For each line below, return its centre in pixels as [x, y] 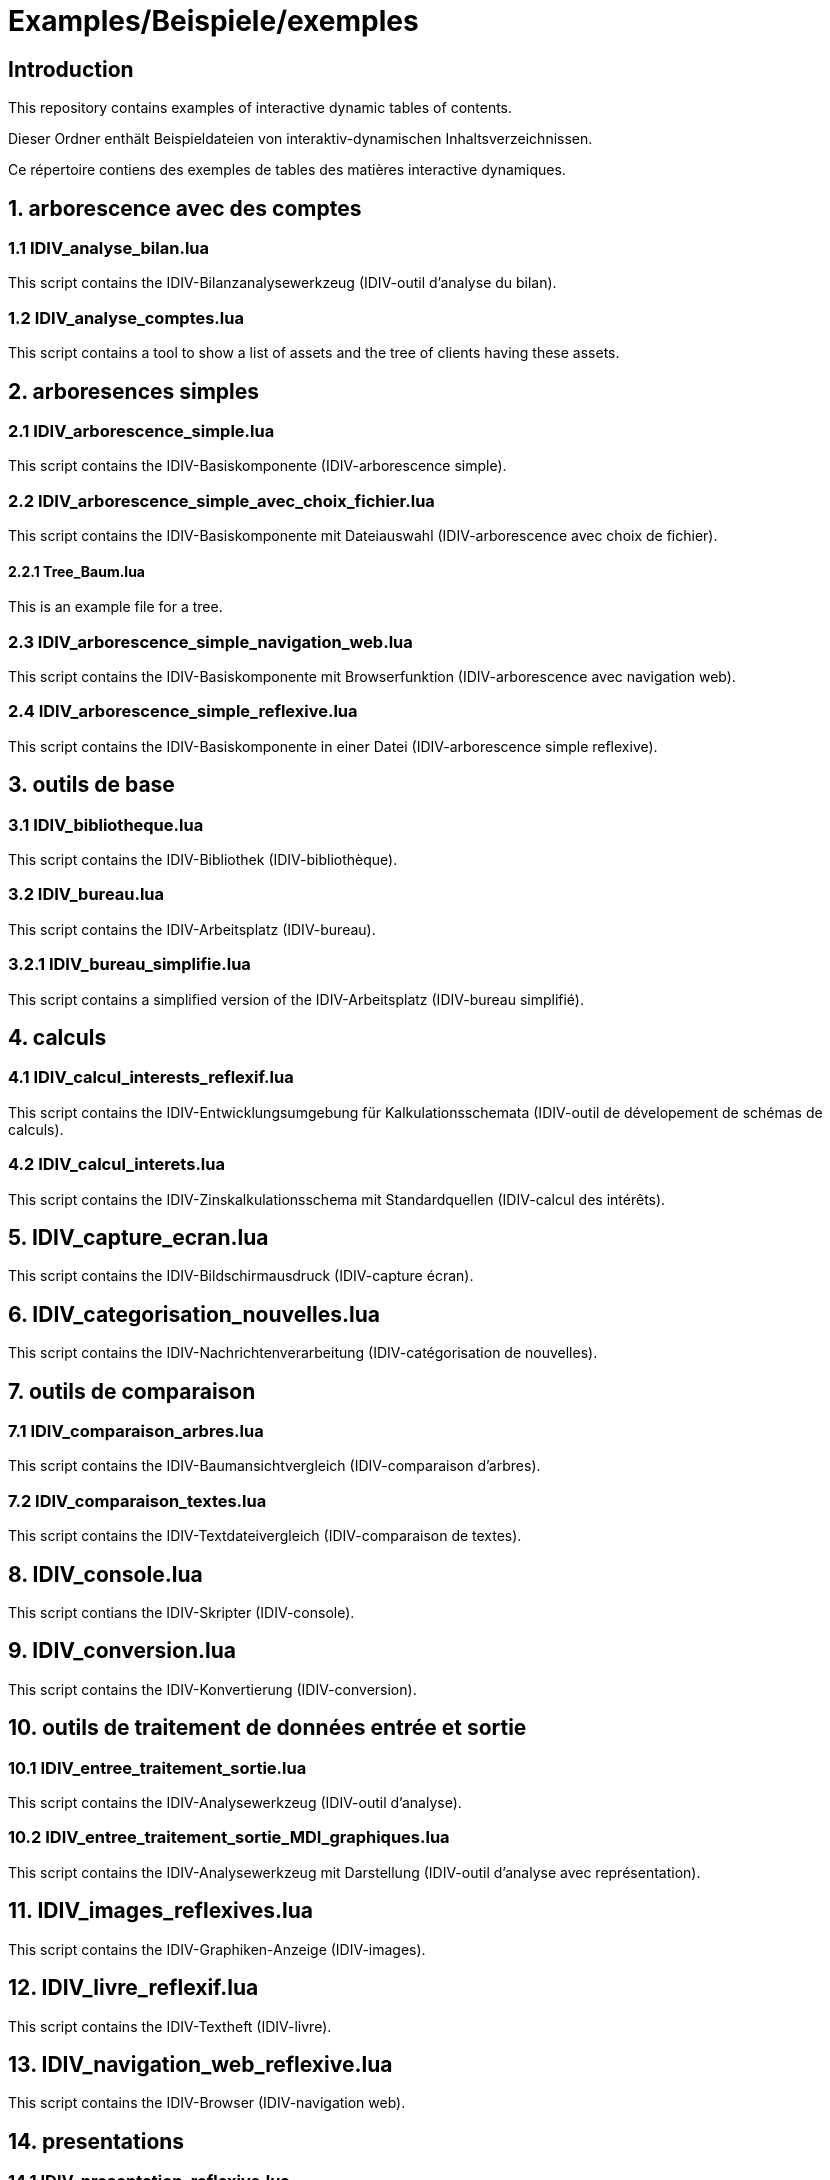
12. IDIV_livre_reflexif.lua [133, 1988]
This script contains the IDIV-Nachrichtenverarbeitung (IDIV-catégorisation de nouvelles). [303, 1353]
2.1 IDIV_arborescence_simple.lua [141, 430]
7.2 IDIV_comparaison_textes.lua [137, 1500]
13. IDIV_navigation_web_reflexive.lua [200, 2064]
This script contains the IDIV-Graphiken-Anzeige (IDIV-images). [217, 1949]
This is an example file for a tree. [115, 607]
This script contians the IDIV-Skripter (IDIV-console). [181, 1613]
